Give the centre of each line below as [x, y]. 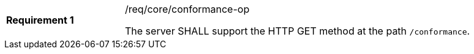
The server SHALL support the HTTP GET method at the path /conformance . [298, 31]
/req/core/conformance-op [187, 9]
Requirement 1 [40, 20]
